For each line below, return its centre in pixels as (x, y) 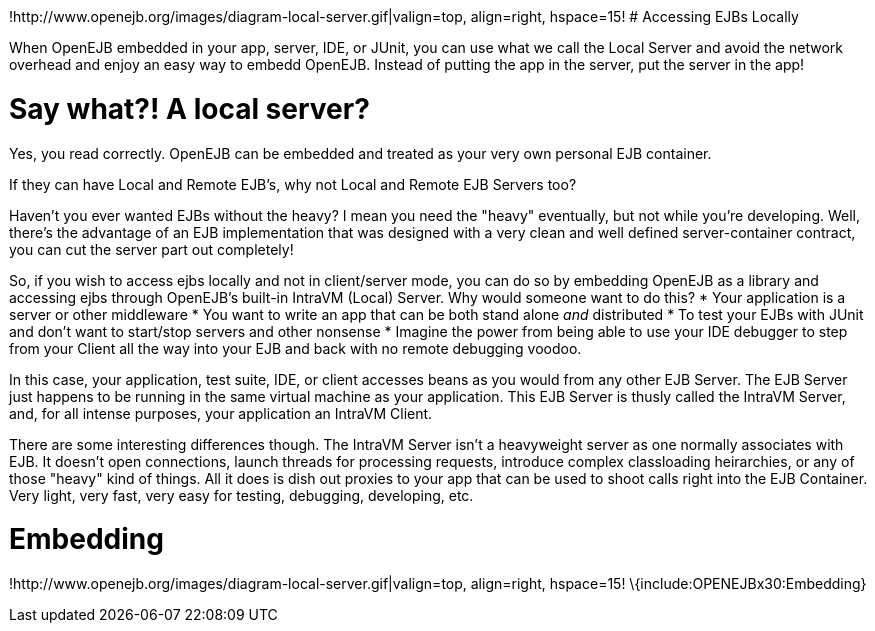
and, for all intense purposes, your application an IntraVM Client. (221, 413)
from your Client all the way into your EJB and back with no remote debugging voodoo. (295, 348)
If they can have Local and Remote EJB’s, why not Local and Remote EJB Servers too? (293, 184)
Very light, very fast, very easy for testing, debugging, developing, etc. (241, 495)
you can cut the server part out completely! (151, 249)
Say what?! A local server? (189, 108)
